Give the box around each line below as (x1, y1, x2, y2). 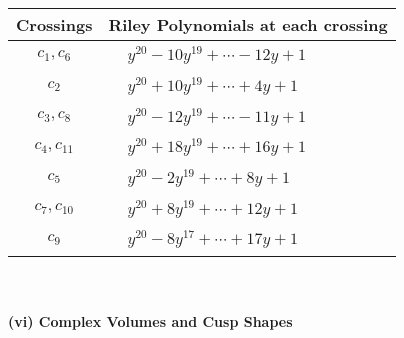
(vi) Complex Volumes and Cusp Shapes (8, 310, 293, 331)
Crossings (16, 13, 93, 36)
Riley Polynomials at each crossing (108, 13, 388, 36)
